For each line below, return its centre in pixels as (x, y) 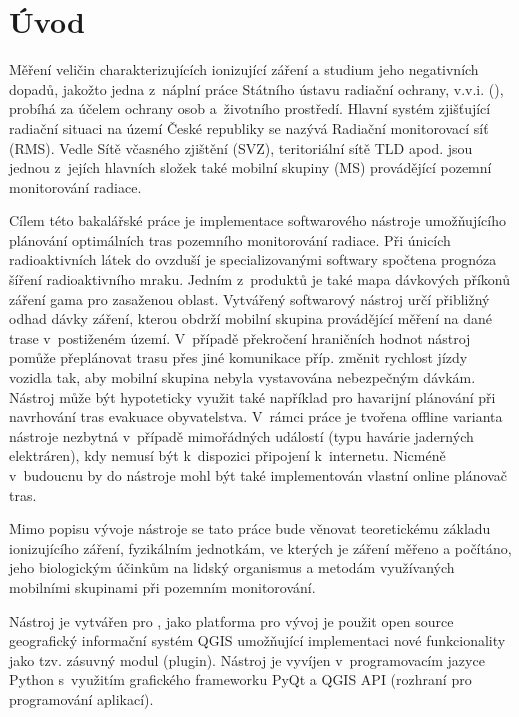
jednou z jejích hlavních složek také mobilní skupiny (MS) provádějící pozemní (250, 167)
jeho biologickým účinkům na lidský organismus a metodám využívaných (232, 567)
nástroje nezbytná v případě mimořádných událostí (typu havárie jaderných (241, 435)
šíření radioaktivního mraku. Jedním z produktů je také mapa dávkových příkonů (260, 279)
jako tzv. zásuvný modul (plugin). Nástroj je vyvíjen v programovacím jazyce (247, 659)
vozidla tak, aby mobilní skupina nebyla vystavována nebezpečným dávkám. (242, 377)
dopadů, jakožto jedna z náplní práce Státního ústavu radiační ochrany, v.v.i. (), (256, 88)
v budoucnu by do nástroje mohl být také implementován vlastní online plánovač (258, 475)
